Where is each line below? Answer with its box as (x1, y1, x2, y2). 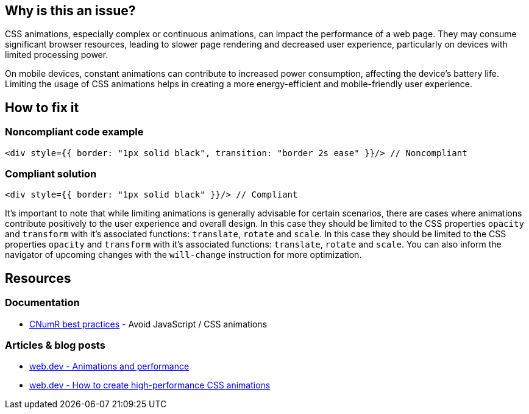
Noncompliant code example (5, 126, 144, 138)
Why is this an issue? (5, 3, 136, 18)
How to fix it (5, 99, 79, 115)
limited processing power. (5, 49, 108, 60)
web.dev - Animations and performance (29, 361, 190, 372)
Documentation (5, 296, 80, 309)
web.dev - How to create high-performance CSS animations (29, 380, 271, 391)
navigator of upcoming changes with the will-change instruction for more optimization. (5, 249, 362, 260)
